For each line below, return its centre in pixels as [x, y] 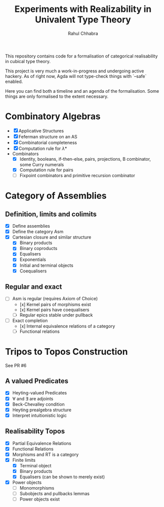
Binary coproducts [39, 249]
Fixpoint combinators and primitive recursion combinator [77, 175]
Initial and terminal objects [46, 265]
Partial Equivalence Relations [42, 443]
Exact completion [30, 320]
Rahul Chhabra [83, 33]
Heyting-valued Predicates [40, 393]
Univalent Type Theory [83, 20]
